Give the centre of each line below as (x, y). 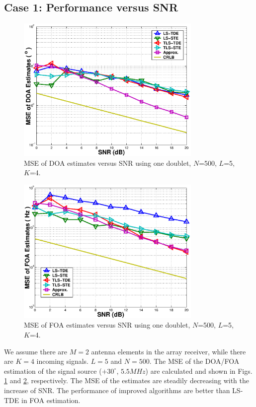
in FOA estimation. (51, 400)
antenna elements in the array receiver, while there (169, 351)
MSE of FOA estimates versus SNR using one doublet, (107, 325)
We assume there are (36, 351)
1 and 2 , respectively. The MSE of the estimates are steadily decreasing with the (127, 380)
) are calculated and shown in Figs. (199, 371)
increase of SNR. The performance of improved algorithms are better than (117, 390)
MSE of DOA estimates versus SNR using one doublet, (108, 163)
